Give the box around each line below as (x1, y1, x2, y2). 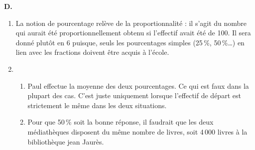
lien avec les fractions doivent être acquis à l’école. (15, 47, 169, 57)
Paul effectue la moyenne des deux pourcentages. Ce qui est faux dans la (27, 80, 249, 91)
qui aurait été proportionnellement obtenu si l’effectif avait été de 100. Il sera (15, 27, 251, 38)
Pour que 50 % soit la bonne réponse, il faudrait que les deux (27, 117, 214, 127)
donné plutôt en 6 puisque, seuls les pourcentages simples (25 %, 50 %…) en (15, 37, 245, 47)
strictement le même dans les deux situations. (27, 100, 167, 110)
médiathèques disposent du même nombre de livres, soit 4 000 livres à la (27, 126, 248, 137)
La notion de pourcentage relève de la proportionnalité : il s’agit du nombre (15, 17, 247, 28)
